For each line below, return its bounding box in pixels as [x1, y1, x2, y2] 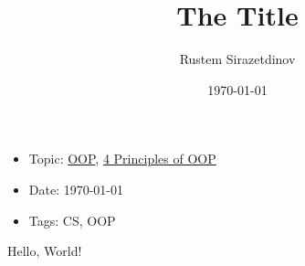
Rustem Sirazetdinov [179, 49, 296, 69]
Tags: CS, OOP [28, 210, 116, 229]
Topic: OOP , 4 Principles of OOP [28, 149, 216, 168]
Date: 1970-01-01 [28, 179, 124, 198]
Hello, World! [7, 241, 82, 261]
